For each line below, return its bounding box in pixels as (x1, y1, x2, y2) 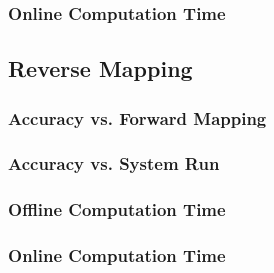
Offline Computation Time (8, 197, 226, 222)
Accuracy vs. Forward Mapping (8, 105, 267, 130)
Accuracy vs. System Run (8, 151, 220, 176)
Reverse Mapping (8, 53, 193, 84)
